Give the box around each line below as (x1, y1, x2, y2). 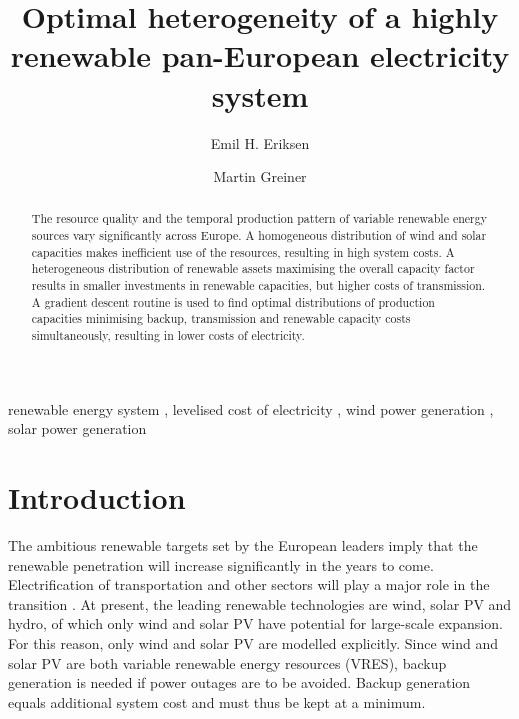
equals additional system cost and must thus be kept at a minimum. (8, 691, 426, 712)
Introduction (8, 477, 186, 518)
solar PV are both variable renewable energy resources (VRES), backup (8, 652, 447, 673)
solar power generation (8, 418, 147, 439)
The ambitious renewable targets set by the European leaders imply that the (8, 535, 478, 556)
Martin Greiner (213, 166, 307, 187)
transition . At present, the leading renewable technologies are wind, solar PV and (8, 593, 512, 614)
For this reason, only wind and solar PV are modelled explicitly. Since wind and (8, 633, 499, 654)
